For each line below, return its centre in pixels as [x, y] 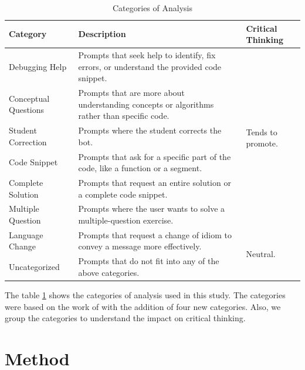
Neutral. [261, 253]
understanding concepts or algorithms [146, 104]
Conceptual [29, 98]
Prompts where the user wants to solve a [152, 209]
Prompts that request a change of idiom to [155, 234]
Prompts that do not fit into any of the [149, 261]
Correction [28, 141]
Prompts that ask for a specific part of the [155, 156]
